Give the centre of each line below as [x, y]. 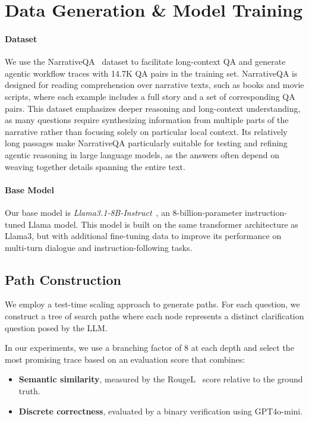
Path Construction [63, 279]
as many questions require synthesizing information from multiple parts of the [147, 120]
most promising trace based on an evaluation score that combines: [125, 359]
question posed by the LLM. [56, 327]
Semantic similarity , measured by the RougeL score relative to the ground [161, 379]
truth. [29, 391]
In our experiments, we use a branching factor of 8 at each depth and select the [149, 348]
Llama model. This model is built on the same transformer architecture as [163, 224]
